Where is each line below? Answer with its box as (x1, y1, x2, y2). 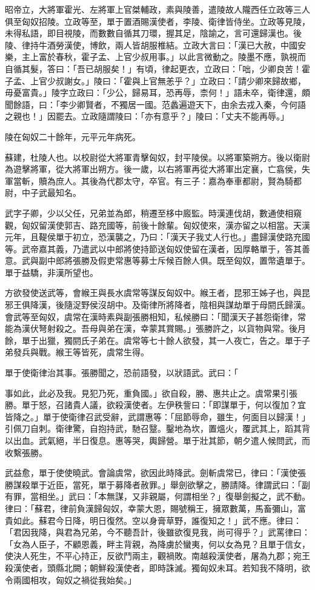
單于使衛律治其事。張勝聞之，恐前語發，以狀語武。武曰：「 (5, 366, 238, 379)
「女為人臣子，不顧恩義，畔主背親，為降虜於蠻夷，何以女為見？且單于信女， (5, 537, 310, 550)
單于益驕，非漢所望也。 (5, 266, 98, 278)
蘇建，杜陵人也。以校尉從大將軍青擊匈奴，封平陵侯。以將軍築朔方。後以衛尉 (5, 150, 310, 163)
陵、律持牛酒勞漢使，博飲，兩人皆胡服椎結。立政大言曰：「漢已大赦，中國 (5, 38, 297, 51)
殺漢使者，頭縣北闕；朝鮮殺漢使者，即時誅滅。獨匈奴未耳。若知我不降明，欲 (5, 561, 310, 574)
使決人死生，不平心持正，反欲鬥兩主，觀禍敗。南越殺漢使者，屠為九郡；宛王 (5, 549, 310, 562)
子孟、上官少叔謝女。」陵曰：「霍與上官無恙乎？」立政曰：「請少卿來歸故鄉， (5, 74, 306, 87)
